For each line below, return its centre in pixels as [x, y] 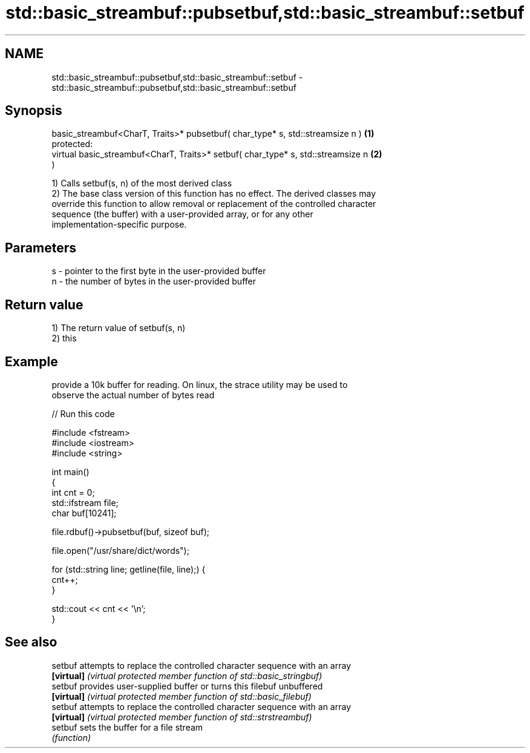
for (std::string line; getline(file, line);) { [129, 569]
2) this [64, 338]
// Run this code [83, 413]
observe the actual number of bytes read [133, 395]
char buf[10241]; [84, 513]
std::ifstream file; [85, 502]
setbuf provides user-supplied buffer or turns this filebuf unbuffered [187, 686]
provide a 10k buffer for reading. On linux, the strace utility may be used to [200, 384]
